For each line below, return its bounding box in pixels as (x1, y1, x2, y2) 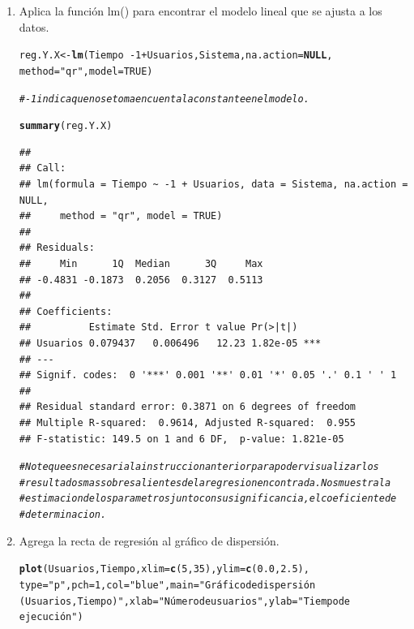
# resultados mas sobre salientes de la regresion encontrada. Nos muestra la (19, 476, 391, 489)
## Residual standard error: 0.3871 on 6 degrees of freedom (19, 401, 356, 413)
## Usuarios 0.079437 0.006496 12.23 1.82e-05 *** (19, 337, 322, 349)
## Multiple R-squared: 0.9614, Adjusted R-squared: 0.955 (19, 416, 356, 429)
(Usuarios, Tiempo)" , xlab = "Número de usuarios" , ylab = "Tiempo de (19, 595, 350, 607)
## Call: (19, 162, 66, 174)
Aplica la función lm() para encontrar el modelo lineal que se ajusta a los (19, 2, 382, 19)
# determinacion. (19, 509, 107, 521)
